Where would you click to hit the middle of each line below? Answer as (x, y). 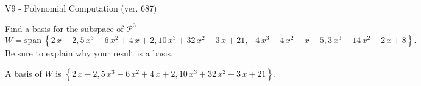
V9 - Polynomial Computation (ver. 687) (81, 8)
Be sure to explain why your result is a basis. (89, 53)
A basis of (23, 73)
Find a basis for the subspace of (64, 28)
